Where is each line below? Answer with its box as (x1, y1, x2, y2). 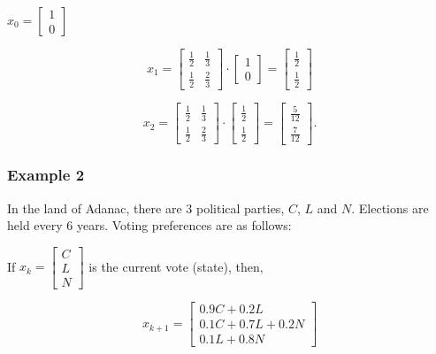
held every (7, 216, 63, 235)
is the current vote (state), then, (88, 257, 264, 275)
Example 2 (7, 164, 85, 186)
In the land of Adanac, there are (7, 198, 182, 217)
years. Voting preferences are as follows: (76, 216, 292, 235)
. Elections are (351, 198, 429, 217)
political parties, (195, 198, 285, 217)
